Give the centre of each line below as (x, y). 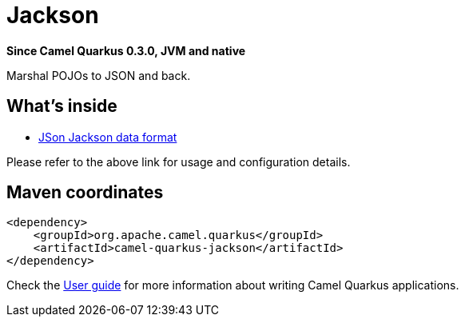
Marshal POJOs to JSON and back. (99, 75)
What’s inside (62, 106)
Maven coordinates (85, 193)
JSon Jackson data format (108, 137)
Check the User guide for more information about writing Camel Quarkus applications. (233, 285)
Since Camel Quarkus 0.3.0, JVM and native (126, 50)
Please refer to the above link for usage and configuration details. (179, 161)
